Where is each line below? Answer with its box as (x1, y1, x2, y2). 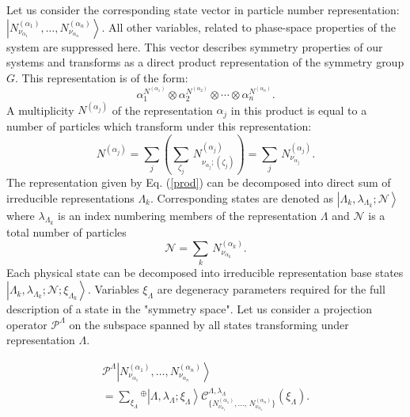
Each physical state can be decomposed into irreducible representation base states (6, 263, 404, 280)
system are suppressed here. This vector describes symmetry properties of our (6, 38, 383, 55)
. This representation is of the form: (15, 69, 188, 85)
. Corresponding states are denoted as (150, 189, 334, 206)
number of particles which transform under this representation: (6, 117, 312, 134)
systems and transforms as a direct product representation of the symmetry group (6, 54, 404, 70)
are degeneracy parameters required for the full (157, 281, 385, 298)
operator (6, 316, 47, 332)
